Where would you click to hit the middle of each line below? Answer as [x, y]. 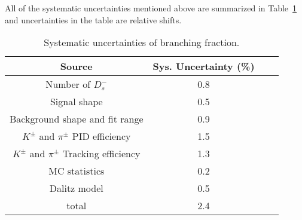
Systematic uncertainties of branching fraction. [142, 42]
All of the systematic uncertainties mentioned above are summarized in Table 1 [151, 8]
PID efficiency [101, 136]
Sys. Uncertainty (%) [204, 66]
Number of [68, 84]
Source [76, 66]
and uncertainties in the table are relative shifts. [93, 19]
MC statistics [77, 171]
